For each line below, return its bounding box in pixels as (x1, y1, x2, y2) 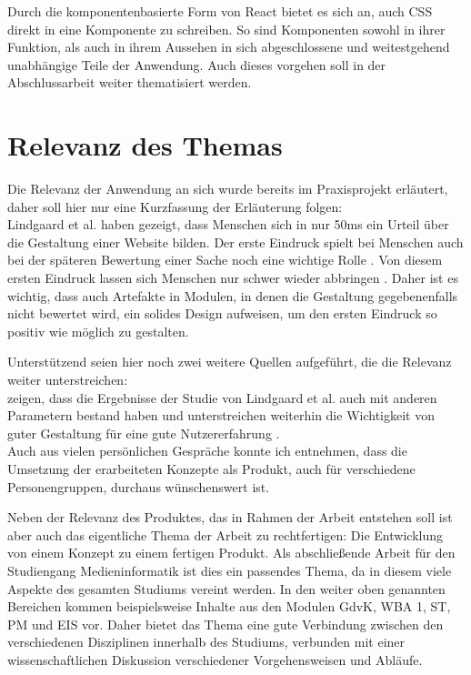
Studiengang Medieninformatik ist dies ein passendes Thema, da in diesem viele (7, 560, 452, 579)
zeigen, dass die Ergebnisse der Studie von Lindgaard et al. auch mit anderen (7, 388, 437, 407)
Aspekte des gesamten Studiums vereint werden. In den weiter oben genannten (7, 579, 446, 598)
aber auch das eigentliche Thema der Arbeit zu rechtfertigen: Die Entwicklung (7, 525, 443, 544)
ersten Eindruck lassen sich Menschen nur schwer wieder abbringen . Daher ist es (7, 268, 458, 287)
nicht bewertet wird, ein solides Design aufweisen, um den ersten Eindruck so (7, 304, 437, 323)
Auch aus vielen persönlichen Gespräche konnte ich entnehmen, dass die (7, 441, 407, 460)
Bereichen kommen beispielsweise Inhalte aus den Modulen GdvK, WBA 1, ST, (7, 597, 451, 616)
